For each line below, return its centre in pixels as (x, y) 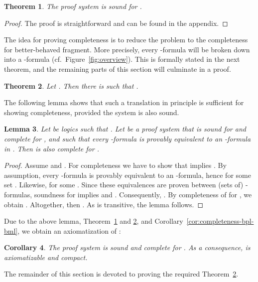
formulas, (18, 194)
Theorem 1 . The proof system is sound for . (73, 6)
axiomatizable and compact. (46, 257)
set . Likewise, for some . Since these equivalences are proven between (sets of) (124, 185)
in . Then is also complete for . (52, 148)
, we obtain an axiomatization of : (69, 230)
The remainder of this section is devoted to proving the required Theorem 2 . (121, 274)
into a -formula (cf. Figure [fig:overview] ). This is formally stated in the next (122, 59)
